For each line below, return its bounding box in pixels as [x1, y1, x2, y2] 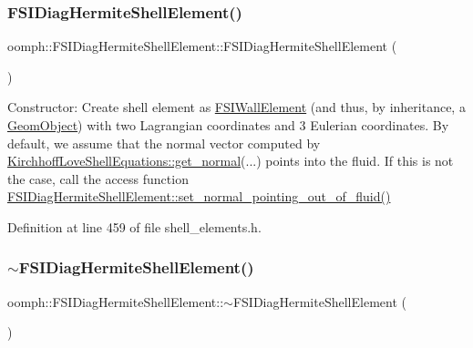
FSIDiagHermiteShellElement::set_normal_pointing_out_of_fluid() [7, 187, 391, 206]
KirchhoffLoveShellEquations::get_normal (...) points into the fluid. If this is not [7, 151, 454, 170]
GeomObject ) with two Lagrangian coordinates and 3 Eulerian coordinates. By [7, 116, 449, 134]
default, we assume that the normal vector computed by [7, 133, 321, 152]
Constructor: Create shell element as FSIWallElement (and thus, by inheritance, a [7, 97, 466, 117]
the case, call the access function [7, 169, 189, 188]
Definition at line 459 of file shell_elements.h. [7, 217, 262, 236]
